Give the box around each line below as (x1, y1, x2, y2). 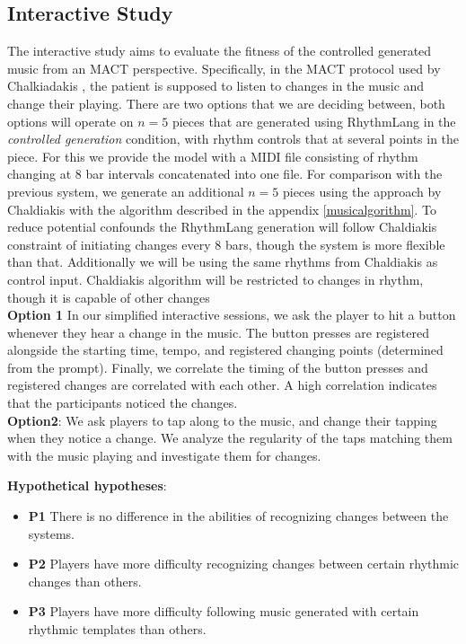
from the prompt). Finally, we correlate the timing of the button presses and (7, 357, 428, 376)
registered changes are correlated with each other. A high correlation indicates (7, 375, 437, 394)
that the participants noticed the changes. (7, 393, 238, 412)
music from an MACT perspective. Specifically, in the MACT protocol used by (7, 58, 441, 77)
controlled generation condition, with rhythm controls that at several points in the (7, 129, 460, 148)
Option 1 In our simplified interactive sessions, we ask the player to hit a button (7, 305, 456, 324)
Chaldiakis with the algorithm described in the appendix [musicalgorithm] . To (7, 199, 436, 218)
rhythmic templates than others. (28, 620, 207, 639)
